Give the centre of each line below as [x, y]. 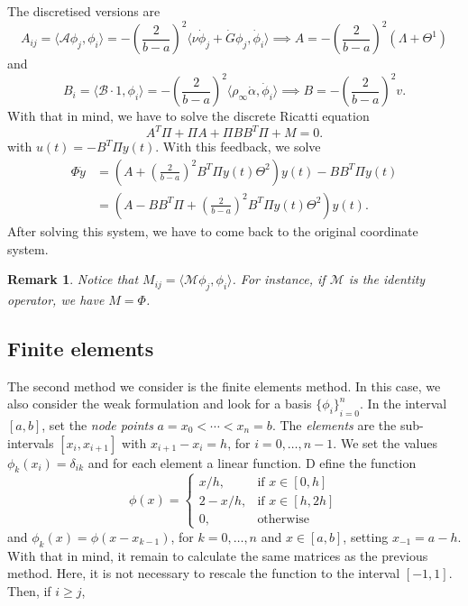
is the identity [387, 279]
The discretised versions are [84, 11]
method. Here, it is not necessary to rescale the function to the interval [204, 573]
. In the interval [404, 404]
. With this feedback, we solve [238, 147]
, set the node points [97, 424]
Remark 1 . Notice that [73, 279]
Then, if [29, 590]
